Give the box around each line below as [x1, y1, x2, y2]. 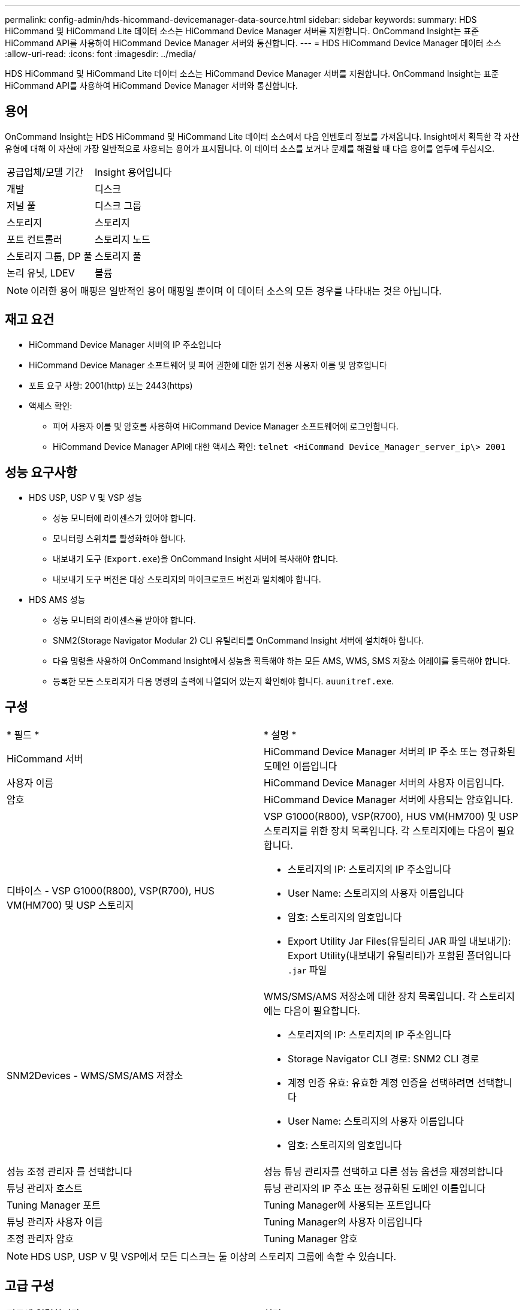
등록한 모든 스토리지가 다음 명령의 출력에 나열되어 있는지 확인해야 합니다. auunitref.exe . [53, 675, 394, 686]
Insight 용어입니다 [94, 166, 172, 178]
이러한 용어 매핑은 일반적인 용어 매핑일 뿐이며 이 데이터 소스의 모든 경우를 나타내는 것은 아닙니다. [31, 284, 442, 297]
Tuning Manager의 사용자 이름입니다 [264, 1216, 423, 1228]
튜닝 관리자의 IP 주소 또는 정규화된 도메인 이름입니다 [264, 1182, 485, 1195]
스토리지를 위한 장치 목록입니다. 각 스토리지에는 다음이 [264, 825, 494, 837]
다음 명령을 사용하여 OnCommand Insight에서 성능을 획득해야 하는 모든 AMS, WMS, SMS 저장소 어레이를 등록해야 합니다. [53, 655, 511, 666]
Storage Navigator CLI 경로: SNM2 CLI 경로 [288, 1053, 479, 1065]
